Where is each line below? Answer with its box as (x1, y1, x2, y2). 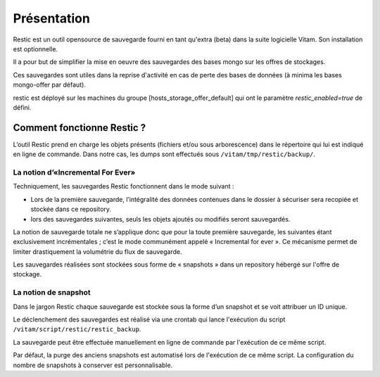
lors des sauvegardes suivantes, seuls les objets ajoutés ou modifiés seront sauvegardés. (30, 215, 291, 223)
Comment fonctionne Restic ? (13, 122, 146, 134)
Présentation (13, 11, 91, 26)
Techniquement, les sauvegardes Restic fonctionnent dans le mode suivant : (13, 182, 234, 191)
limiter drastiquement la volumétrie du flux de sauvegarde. (13, 247, 182, 256)
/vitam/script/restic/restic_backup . (13, 325, 141, 333)
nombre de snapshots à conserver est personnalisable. (13, 361, 173, 369)
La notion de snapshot (13, 288, 91, 298)
